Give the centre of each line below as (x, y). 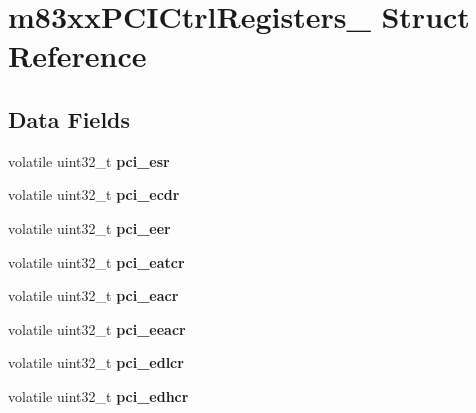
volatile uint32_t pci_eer (89, 227)
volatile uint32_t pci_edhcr (98, 395)
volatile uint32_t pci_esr (89, 160)
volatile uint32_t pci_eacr (93, 295)
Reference (77, 55)
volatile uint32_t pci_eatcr (96, 261)
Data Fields (69, 118)
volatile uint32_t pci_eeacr (97, 328)
